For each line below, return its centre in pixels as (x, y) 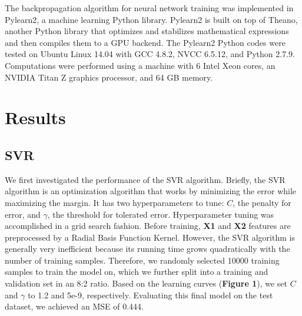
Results (35, 117)
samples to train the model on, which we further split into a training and (137, 272)
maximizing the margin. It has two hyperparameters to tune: (115, 202)
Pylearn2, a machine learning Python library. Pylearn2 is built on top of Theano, (151, 19)
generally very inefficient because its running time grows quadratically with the (147, 249)
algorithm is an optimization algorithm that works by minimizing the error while (151, 191)
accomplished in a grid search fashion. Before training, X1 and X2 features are (148, 226)
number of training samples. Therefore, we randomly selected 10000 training (142, 260)
